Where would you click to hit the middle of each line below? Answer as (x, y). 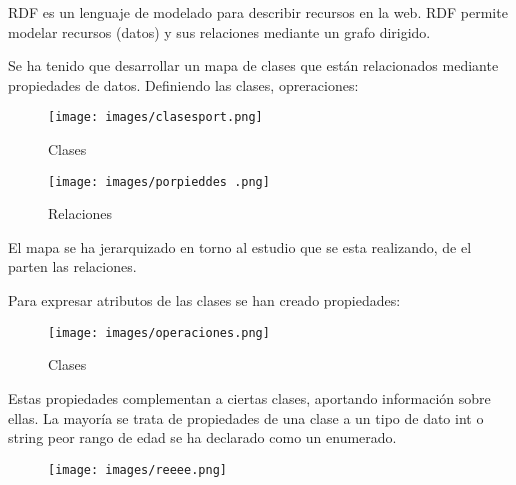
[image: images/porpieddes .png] (159, 181)
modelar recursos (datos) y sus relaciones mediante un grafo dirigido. (219, 31)
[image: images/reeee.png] (137, 469)
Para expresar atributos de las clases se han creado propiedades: (204, 300)
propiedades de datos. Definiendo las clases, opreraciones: (183, 84)
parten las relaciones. (72, 266)
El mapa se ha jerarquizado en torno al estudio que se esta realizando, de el (240, 246)
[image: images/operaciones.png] (159, 332)
